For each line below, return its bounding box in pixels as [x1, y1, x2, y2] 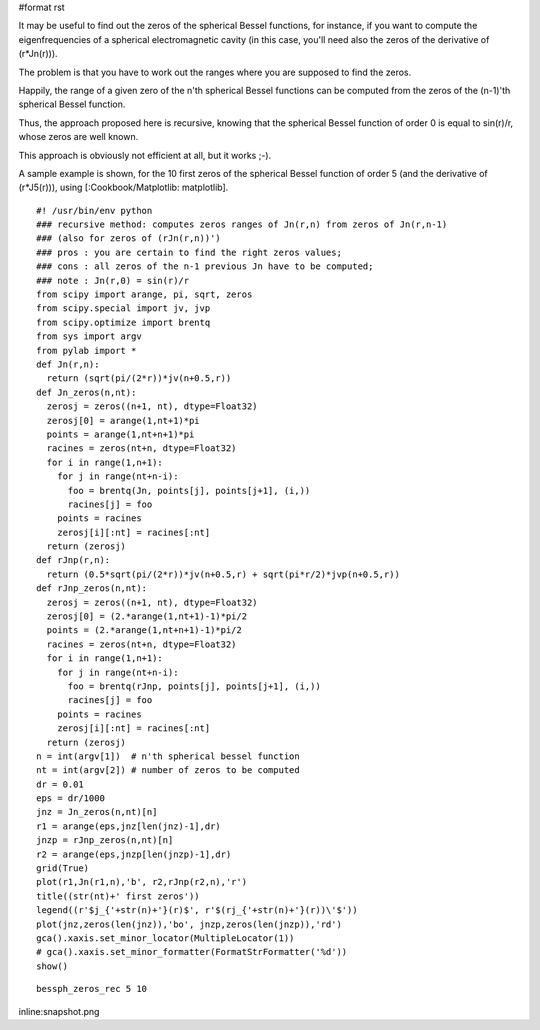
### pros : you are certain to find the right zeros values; [36, 246, 342, 258]
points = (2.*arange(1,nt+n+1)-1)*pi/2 [46, 625, 242, 636]
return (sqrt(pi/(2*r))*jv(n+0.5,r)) [46, 373, 232, 384]
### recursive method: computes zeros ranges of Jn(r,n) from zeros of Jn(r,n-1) [36, 219, 448, 230]
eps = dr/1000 [36, 793, 105, 804]
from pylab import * [36, 345, 137, 356]
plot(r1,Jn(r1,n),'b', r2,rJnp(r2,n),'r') [36, 876, 248, 888]
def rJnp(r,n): [36, 555, 111, 566]
